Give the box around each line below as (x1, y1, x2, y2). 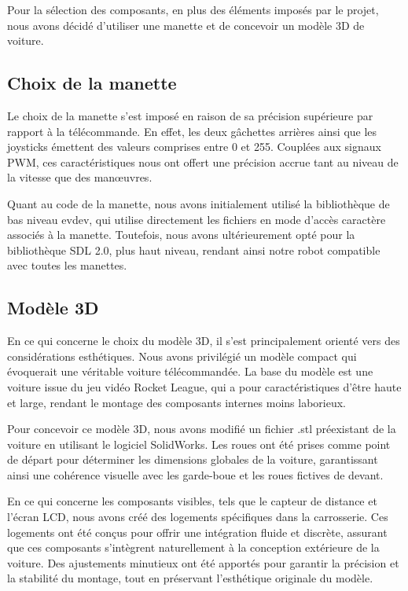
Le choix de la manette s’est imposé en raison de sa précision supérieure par (7, 107, 373, 123)
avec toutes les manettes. (7, 257, 127, 273)
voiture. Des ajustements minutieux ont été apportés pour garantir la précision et (7, 554, 399, 571)
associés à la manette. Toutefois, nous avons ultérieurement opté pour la (7, 226, 355, 243)
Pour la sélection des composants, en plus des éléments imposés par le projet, (7, 2, 379, 17)
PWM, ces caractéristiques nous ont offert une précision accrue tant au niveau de (7, 153, 399, 170)
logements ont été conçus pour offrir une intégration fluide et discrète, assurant (7, 523, 388, 540)
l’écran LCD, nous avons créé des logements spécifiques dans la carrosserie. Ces (7, 508, 388, 525)
